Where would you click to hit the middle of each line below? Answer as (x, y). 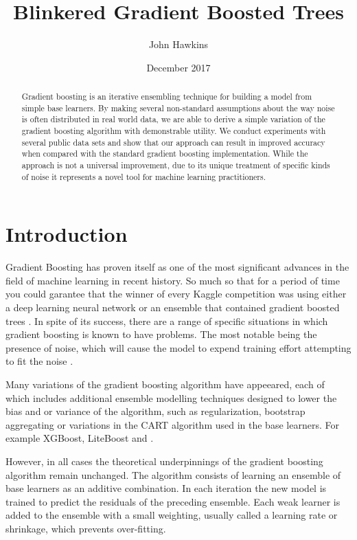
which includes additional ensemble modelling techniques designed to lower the (171, 397)
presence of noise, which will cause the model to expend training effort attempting (178, 347)
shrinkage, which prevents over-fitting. (86, 528)
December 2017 (178, 67)
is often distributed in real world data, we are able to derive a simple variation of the (173, 119)
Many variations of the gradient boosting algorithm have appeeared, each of (165, 384)
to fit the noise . (39, 361)
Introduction (67, 234)
